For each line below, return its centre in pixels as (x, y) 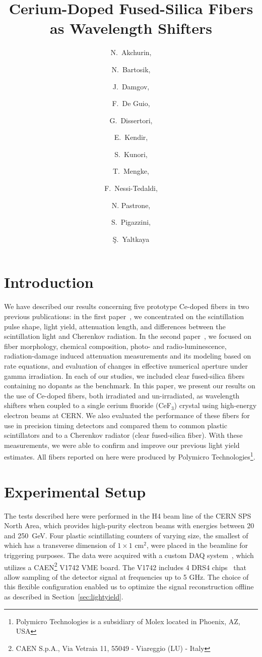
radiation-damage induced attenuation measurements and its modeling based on (128, 356)
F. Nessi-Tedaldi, (131, 188)
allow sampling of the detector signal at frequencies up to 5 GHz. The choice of (126, 576)
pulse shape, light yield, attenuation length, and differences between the (115, 326)
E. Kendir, (131, 137)
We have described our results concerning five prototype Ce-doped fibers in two (127, 306)
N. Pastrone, (131, 205)
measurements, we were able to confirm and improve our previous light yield (122, 445)
